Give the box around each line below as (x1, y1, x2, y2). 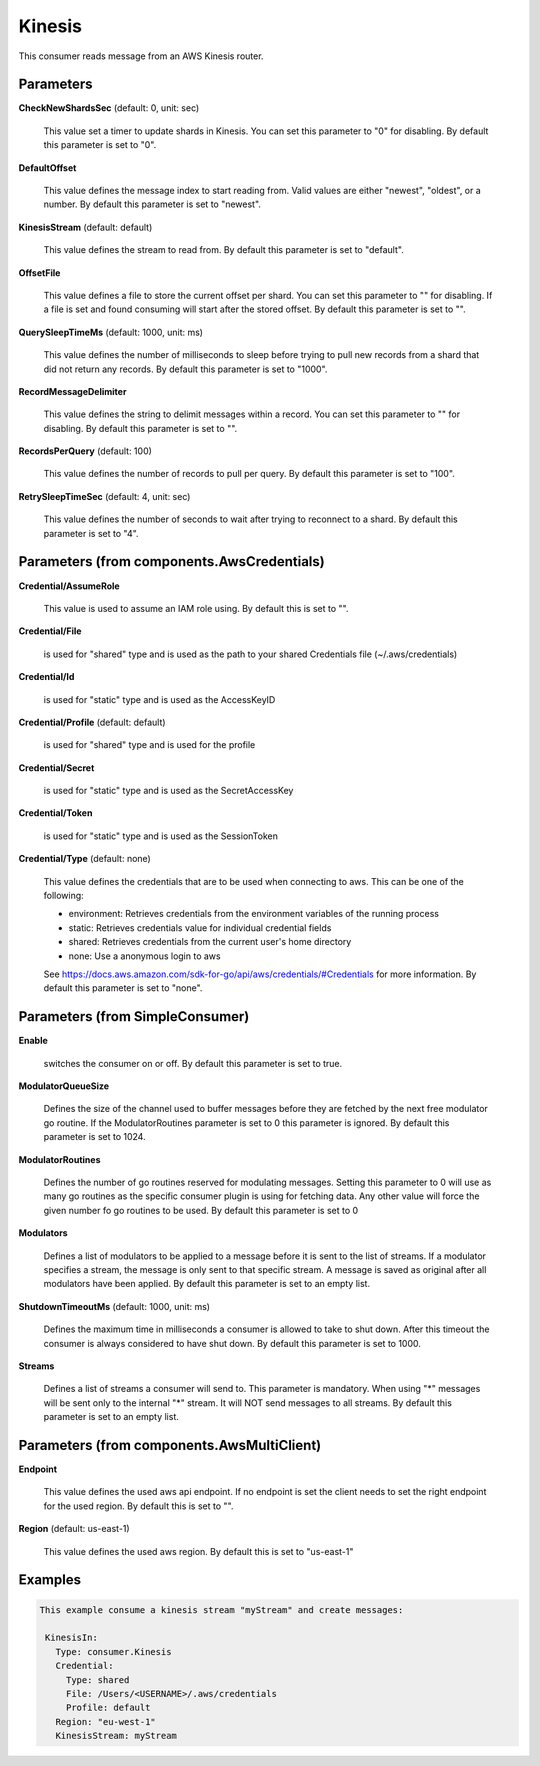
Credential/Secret (18, 761, 95, 774)
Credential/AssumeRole (18, 580, 120, 592)
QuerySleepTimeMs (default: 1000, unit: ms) (18, 326, 204, 338)
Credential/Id (18, 671, 75, 683)
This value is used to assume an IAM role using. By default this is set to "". (43, 602, 349, 614)
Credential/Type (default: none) (18, 853, 152, 865)
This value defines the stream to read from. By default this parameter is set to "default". (43, 244, 404, 256)
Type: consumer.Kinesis (55, 1646, 172, 1657)
